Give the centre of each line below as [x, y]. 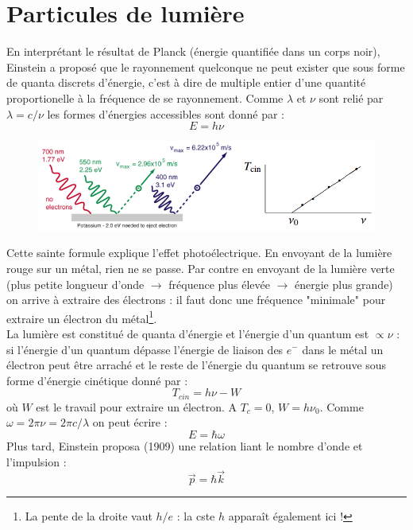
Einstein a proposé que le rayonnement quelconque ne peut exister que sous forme [206, 66]
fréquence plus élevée [219, 284]
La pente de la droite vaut [89, 516]
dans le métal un [343, 349]
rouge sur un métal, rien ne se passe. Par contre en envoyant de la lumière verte [201, 268]
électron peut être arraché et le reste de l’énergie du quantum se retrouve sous [197, 365]
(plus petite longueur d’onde [75, 284]
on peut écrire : [130, 422]
